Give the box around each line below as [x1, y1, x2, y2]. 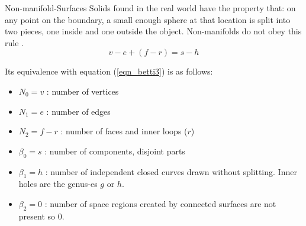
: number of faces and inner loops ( [60, 125, 188, 137]
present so [18, 209, 56, 222]
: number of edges [46, 105, 111, 117]
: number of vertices [46, 85, 119, 97]
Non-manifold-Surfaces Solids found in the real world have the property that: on [5, 2, 296, 14]
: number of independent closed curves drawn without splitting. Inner [45, 165, 297, 177]
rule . [5, 36, 24, 49]
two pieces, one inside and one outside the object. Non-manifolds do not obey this [5, 25, 302, 37]
